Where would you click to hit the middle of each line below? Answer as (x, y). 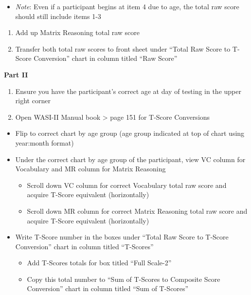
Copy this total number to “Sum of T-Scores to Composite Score (124, 279)
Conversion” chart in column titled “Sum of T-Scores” (108, 288)
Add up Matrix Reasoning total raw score (77, 32)
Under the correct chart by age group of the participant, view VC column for (130, 159)
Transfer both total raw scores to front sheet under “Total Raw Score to (123, 48)
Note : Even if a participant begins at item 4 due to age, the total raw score (127, 6)
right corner (33, 101)
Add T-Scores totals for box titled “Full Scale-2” (99, 263)
